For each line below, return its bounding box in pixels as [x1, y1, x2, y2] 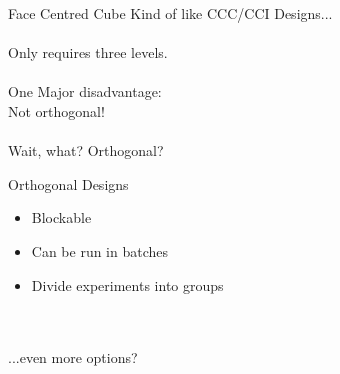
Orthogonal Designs [8, 173, 129, 194]
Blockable [31, 207, 92, 228]
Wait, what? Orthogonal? [8, 140, 164, 161]
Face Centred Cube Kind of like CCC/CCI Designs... [8, 3, 333, 23]
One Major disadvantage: [8, 81, 162, 102]
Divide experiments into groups [31, 274, 224, 295]
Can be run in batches [31, 240, 169, 261]
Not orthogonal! [8, 100, 105, 121]
